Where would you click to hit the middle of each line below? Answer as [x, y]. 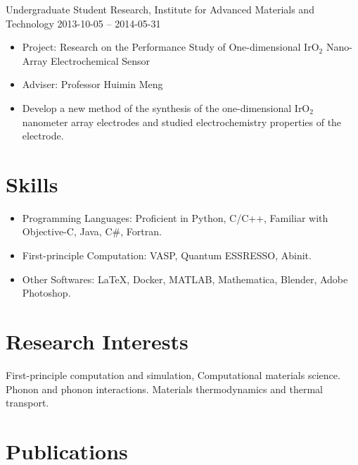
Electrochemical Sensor [100, 60]
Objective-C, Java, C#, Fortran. [92, 231]
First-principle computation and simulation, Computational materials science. [173, 374]
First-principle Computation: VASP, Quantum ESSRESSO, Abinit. [167, 255]
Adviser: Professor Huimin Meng [92, 84]
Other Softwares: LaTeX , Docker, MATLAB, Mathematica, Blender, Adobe [185, 279]
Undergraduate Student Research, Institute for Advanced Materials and [160, 9]
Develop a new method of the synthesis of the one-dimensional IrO [166, 107]
